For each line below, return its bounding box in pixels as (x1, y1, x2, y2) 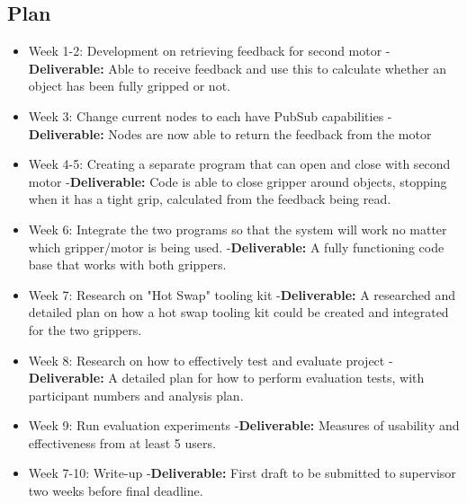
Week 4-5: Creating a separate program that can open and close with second (28, 154, 451, 173)
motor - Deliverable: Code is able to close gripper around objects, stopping (28, 172, 447, 190)
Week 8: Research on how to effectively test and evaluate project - (28, 350, 393, 369)
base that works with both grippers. (28, 255, 227, 274)
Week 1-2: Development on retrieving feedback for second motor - (28, 41, 391, 60)
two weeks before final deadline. (28, 481, 203, 500)
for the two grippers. (28, 320, 142, 339)
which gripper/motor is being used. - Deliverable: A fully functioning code (28, 237, 445, 256)
